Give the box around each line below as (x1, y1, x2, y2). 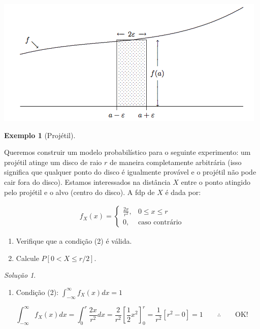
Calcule (16, 252, 39, 263)
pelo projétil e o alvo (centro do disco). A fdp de (4, 186, 155, 197)
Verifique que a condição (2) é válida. (16, 236, 132, 246)
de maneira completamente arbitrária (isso (109, 156, 242, 167)
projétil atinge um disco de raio (4, 156, 102, 167)
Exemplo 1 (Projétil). (4, 129, 76, 140)
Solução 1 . (4, 270, 36, 280)
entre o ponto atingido (181, 176, 250, 187)
